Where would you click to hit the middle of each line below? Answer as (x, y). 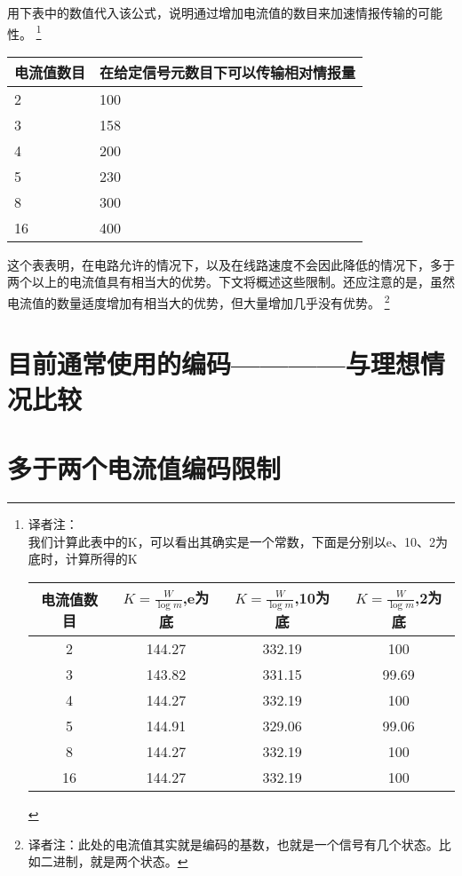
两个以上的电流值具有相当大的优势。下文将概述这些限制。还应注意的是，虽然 (231, 282)
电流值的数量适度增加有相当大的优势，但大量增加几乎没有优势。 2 (199, 301)
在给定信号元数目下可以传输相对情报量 (228, 72)
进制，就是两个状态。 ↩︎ (120, 861)
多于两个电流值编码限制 (144, 468)
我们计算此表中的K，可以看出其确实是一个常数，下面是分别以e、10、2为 (238, 541)
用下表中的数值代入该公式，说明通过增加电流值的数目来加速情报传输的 (212, 12)
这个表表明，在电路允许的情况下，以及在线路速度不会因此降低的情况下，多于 (231, 264)
